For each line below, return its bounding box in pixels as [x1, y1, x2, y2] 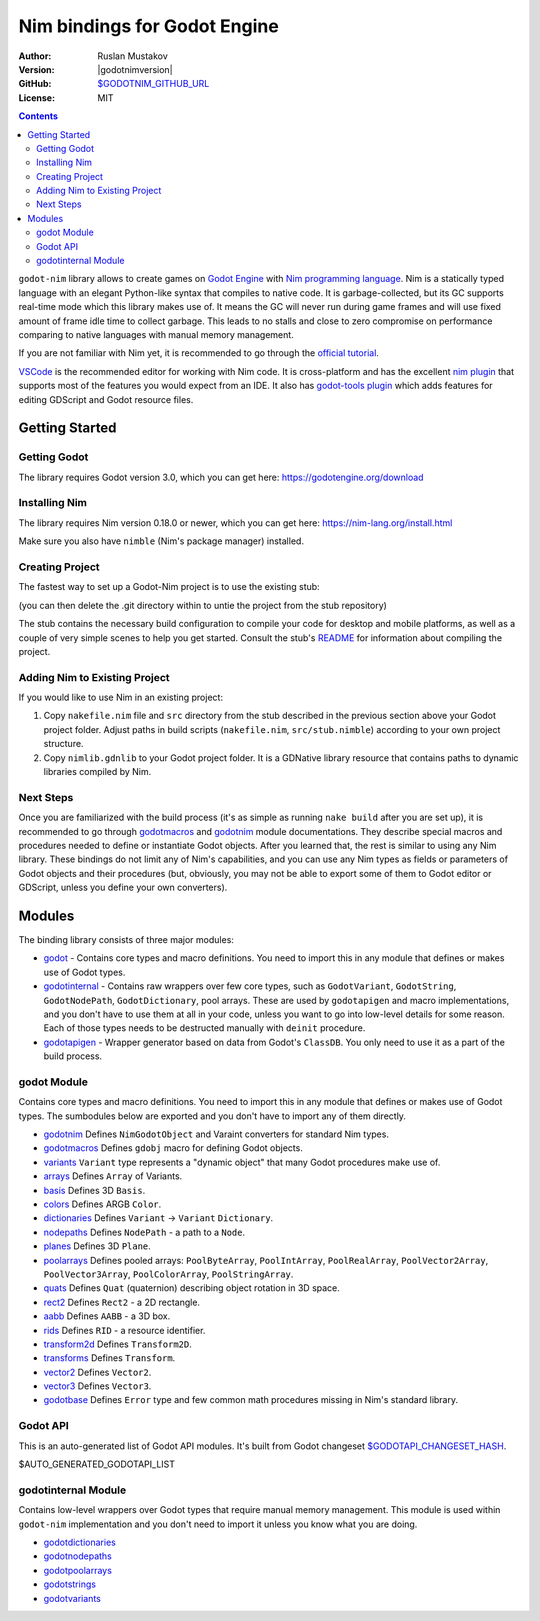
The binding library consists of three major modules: [18, 934, 235, 946]
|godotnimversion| [97, 63, 174, 75]
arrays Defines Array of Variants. [43, 1170, 183, 1182]
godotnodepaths [43, 1550, 112, 1562]
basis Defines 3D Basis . [43, 1184, 146, 1196]
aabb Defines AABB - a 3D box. [43, 1310, 171, 1322]
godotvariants [43, 1592, 102, 1604]
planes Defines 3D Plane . [43, 1240, 152, 1252]
